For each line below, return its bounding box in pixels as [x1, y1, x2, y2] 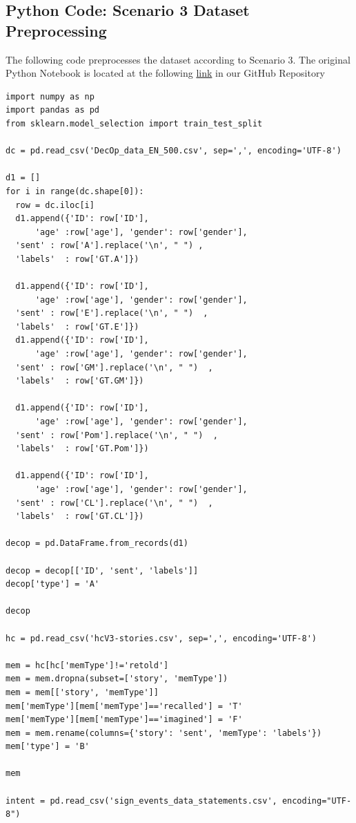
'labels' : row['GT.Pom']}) [15, 444, 149, 454]
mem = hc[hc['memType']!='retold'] [6, 660, 169, 670]
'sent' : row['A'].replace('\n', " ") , [15, 240, 204, 251]
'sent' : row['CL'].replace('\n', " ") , [15, 498, 213, 508]
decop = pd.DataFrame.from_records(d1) [6, 538, 188, 549]
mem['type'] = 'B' [6, 741, 90, 752]
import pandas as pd [6, 105, 100, 115]
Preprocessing [6, 19, 107, 41]
